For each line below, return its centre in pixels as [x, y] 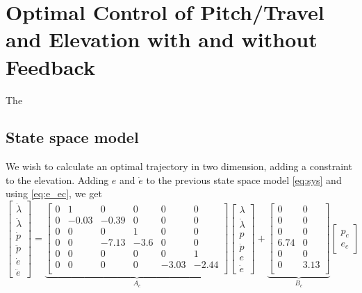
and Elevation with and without [162, 39]
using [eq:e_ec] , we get [54, 193]
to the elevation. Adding [57, 179]
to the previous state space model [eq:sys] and [244, 179]
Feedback [50, 66]
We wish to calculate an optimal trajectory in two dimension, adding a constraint [179, 166]
